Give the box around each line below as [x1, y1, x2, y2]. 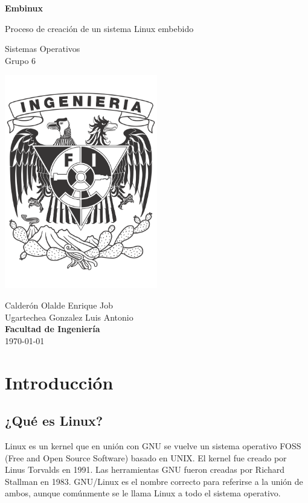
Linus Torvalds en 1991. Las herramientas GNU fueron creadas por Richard [5, 463, 284, 476]
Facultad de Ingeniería [5, 322, 100, 335]
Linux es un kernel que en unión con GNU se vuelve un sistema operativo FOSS [5, 439, 301, 452]
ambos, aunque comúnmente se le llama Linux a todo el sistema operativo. [5, 487, 281, 499]
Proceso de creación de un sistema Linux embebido [5, 22, 194, 34]
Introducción [5, 370, 114, 394]
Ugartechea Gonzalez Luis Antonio [5, 310, 133, 323]
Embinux [5, 2, 43, 14]
